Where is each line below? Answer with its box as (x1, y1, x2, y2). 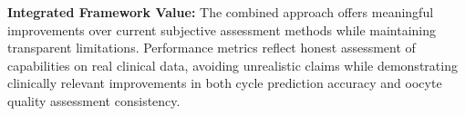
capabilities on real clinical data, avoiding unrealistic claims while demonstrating (7, 55, 458, 74)
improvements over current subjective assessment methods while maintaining (7, 20, 437, 39)
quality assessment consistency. (7, 91, 181, 110)
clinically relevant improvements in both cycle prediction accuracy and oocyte (7, 73, 442, 92)
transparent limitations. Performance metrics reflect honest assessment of (7, 38, 416, 57)
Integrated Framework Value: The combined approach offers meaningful (7, 3, 434, 21)
